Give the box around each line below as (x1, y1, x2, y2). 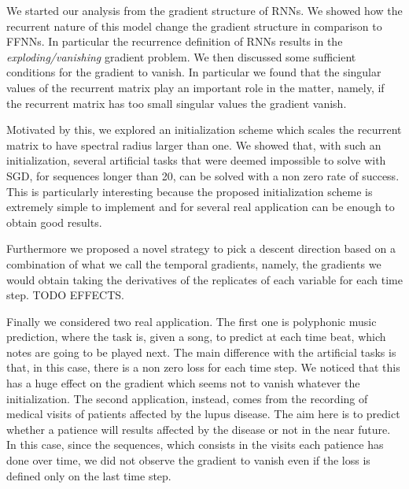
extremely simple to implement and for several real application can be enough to (6, 198, 395, 215)
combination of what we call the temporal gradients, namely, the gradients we (6, 255, 381, 272)
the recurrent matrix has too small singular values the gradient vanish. (6, 94, 347, 111)
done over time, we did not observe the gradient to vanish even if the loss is (6, 452, 370, 469)
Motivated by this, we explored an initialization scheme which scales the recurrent (6, 121, 402, 138)
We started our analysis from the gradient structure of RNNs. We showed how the (6, 2, 403, 18)
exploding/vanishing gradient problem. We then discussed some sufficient (6, 48, 356, 65)
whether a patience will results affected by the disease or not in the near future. (6, 420, 391, 437)
